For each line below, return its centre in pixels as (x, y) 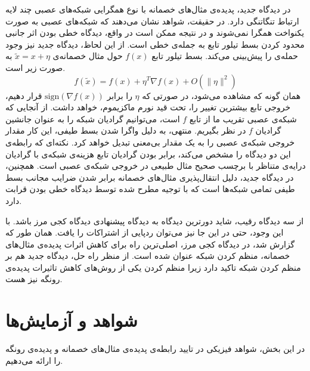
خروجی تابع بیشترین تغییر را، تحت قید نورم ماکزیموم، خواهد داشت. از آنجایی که (148, 107)
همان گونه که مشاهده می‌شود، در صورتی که (221, 95)
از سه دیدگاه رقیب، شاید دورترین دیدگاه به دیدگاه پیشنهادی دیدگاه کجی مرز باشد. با (155, 220)
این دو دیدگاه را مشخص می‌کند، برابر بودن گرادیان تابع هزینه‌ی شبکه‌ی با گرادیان (148, 154)
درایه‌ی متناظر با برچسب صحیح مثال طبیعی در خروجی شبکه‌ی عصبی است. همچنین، (156, 166)
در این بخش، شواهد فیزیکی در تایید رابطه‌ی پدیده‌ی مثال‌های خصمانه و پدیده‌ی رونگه (155, 349)
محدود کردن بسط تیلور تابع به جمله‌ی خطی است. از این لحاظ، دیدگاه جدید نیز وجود (155, 44)
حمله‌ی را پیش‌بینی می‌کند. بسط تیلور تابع (225, 56)
